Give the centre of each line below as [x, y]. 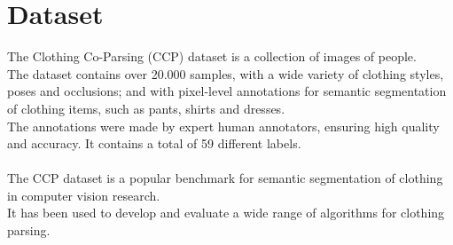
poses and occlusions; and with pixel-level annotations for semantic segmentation [227, 91]
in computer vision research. [84, 195]
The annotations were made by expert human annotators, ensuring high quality [223, 126]
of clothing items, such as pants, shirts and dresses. [146, 108]
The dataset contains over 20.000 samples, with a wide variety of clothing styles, [226, 73]
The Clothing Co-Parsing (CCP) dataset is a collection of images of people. [212, 56]
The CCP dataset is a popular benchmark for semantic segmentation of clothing [225, 178]
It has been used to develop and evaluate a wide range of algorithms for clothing [226, 213]
